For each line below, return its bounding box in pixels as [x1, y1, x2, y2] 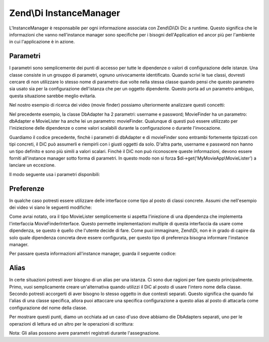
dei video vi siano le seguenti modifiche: [9, 204, 92, 210]
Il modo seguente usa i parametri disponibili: [9, 171, 101, 177]
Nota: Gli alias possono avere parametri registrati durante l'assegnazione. [9, 330, 160, 336]
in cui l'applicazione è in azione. [9, 39, 75, 45]
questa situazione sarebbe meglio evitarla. [9, 93, 97, 99]
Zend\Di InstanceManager [9, 7, 121, 18]
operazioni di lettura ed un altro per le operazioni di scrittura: [9, 321, 134, 327]
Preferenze [9, 184, 45, 193]
